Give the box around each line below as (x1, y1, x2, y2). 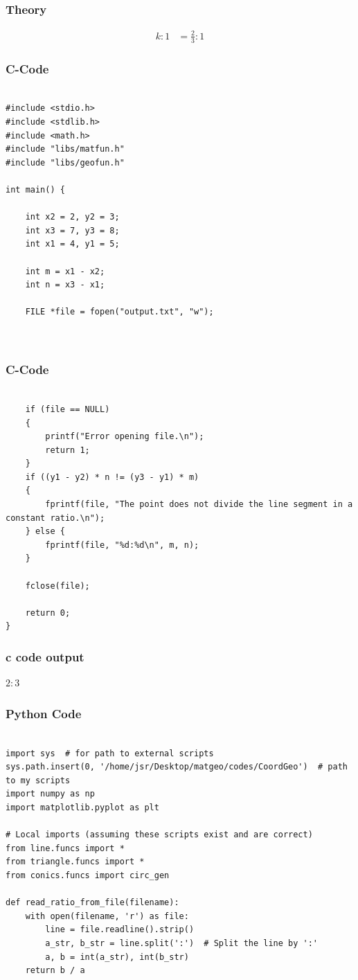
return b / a (25, 965, 85, 976)
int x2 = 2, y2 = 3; (25, 212, 120, 222)
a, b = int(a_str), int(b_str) (45, 952, 189, 962)
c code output (6, 648, 84, 665)
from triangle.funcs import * (6, 857, 145, 867)
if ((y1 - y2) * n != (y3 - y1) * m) (25, 472, 199, 482)
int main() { (6, 184, 65, 195)
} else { (25, 526, 65, 537)
